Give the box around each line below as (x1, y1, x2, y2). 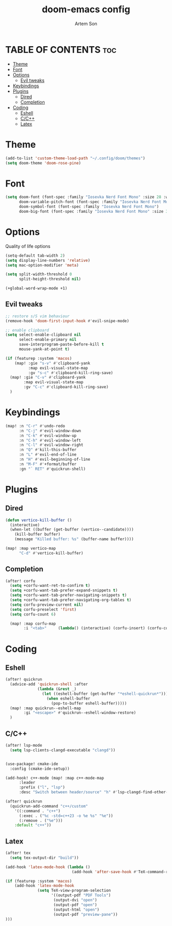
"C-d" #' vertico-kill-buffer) (18, 550, 83, 555)
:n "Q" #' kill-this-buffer (18, 447, 77, 452)
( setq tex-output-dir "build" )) (10, 855, 79, 860)
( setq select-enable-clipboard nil (5, 332, 81, 338)
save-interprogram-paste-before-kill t (18, 342, 104, 347)
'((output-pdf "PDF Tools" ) (51, 893, 111, 898)
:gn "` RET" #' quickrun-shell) (18, 466, 86, 471)
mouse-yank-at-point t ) (18, 347, 70, 352)
